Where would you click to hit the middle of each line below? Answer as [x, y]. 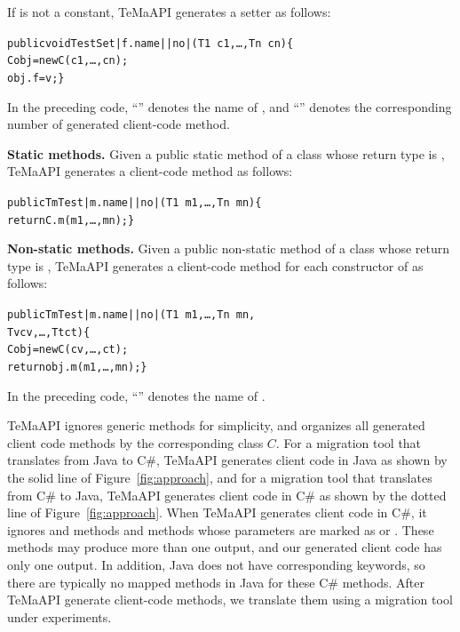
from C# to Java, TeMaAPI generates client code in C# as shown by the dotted [227, 495]
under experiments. [59, 616]
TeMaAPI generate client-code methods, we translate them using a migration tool [230, 600]
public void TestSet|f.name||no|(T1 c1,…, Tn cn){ [151, 43]
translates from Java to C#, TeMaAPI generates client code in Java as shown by [227, 460]
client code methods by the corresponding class [135, 442]
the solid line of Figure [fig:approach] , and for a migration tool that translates [220, 478]
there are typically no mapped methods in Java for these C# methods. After [216, 582]
